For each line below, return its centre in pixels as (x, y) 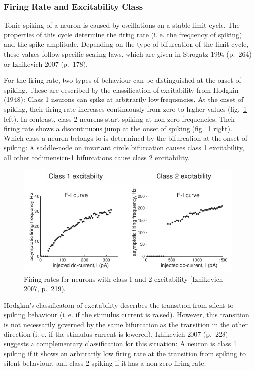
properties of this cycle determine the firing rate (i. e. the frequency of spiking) (123, 34)
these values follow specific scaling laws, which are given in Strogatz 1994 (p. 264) (128, 54)
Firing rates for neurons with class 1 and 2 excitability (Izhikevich (123, 279)
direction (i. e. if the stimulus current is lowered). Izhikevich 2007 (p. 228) (116, 334)
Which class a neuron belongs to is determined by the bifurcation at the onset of (126, 138)
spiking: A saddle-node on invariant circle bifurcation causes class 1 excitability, (124, 148)
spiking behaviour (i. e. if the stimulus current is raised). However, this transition (127, 315)
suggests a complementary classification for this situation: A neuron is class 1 (120, 344)
